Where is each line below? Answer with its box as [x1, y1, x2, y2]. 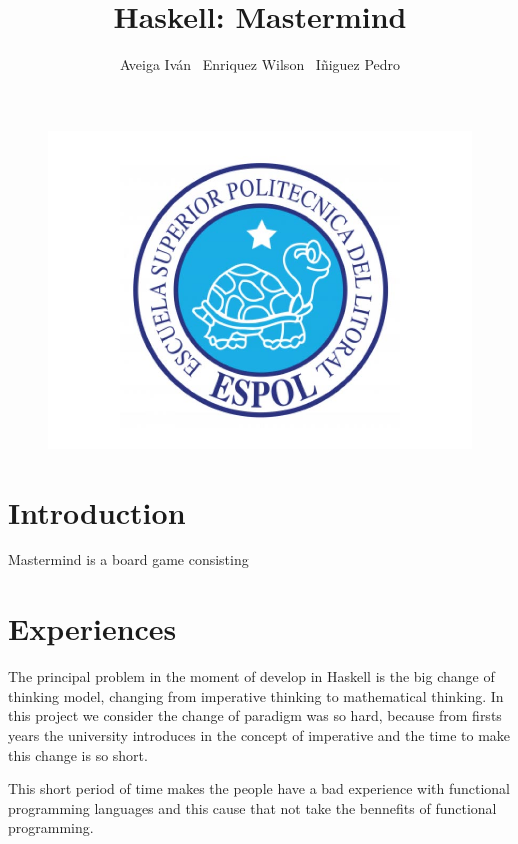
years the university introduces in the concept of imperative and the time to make [8, 724, 511, 745]
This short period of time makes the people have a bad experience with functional [8, 778, 511, 799]
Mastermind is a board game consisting [8, 549, 249, 570]
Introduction [8, 491, 186, 532]
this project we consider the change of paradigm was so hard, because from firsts [8, 705, 502, 726]
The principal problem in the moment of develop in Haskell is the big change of [8, 666, 495, 687]
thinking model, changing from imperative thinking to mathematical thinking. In [8, 685, 504, 706]
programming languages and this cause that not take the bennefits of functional [8, 797, 497, 818]
